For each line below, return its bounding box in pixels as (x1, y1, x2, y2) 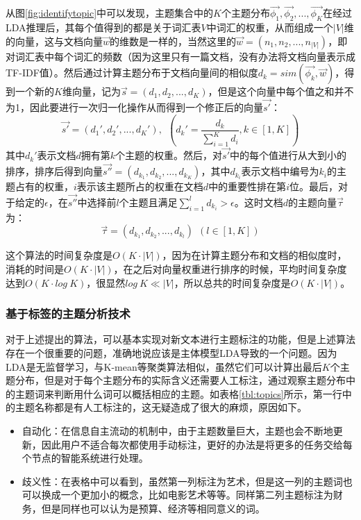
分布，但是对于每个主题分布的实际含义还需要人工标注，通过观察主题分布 (15, 373, 346, 387)
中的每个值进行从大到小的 (230, 148, 347, 162)
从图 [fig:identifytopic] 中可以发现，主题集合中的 (6, 6, 214, 20)
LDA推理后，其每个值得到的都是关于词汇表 (6, 20, 201, 35)
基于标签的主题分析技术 (6, 305, 131, 322)
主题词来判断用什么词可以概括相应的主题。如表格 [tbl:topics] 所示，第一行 (15, 386, 342, 401)
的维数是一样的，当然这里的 (110, 33, 237, 48)
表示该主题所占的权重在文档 (76, 179, 203, 194)
